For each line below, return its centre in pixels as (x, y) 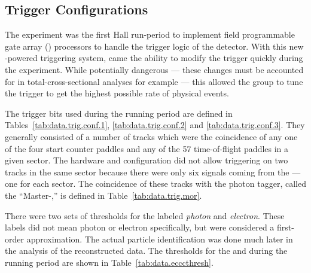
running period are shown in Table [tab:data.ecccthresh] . (109, 262)
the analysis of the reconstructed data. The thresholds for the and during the (146, 251)
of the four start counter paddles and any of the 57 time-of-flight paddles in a (147, 148)
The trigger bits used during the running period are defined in (119, 113)
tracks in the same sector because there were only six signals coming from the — (153, 172)
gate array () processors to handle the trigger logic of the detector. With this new (154, 46)
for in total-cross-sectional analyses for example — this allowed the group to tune (154, 81)
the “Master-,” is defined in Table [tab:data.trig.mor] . (103, 195)
